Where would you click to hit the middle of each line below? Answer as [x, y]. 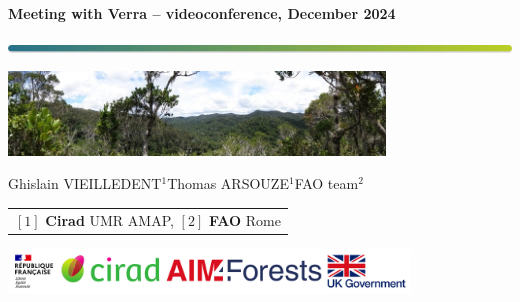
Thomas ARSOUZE [228, 183]
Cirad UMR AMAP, [109, 219]
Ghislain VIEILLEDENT [85, 183]
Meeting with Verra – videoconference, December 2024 [202, 13]
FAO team [326, 183]
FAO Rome [244, 219]
